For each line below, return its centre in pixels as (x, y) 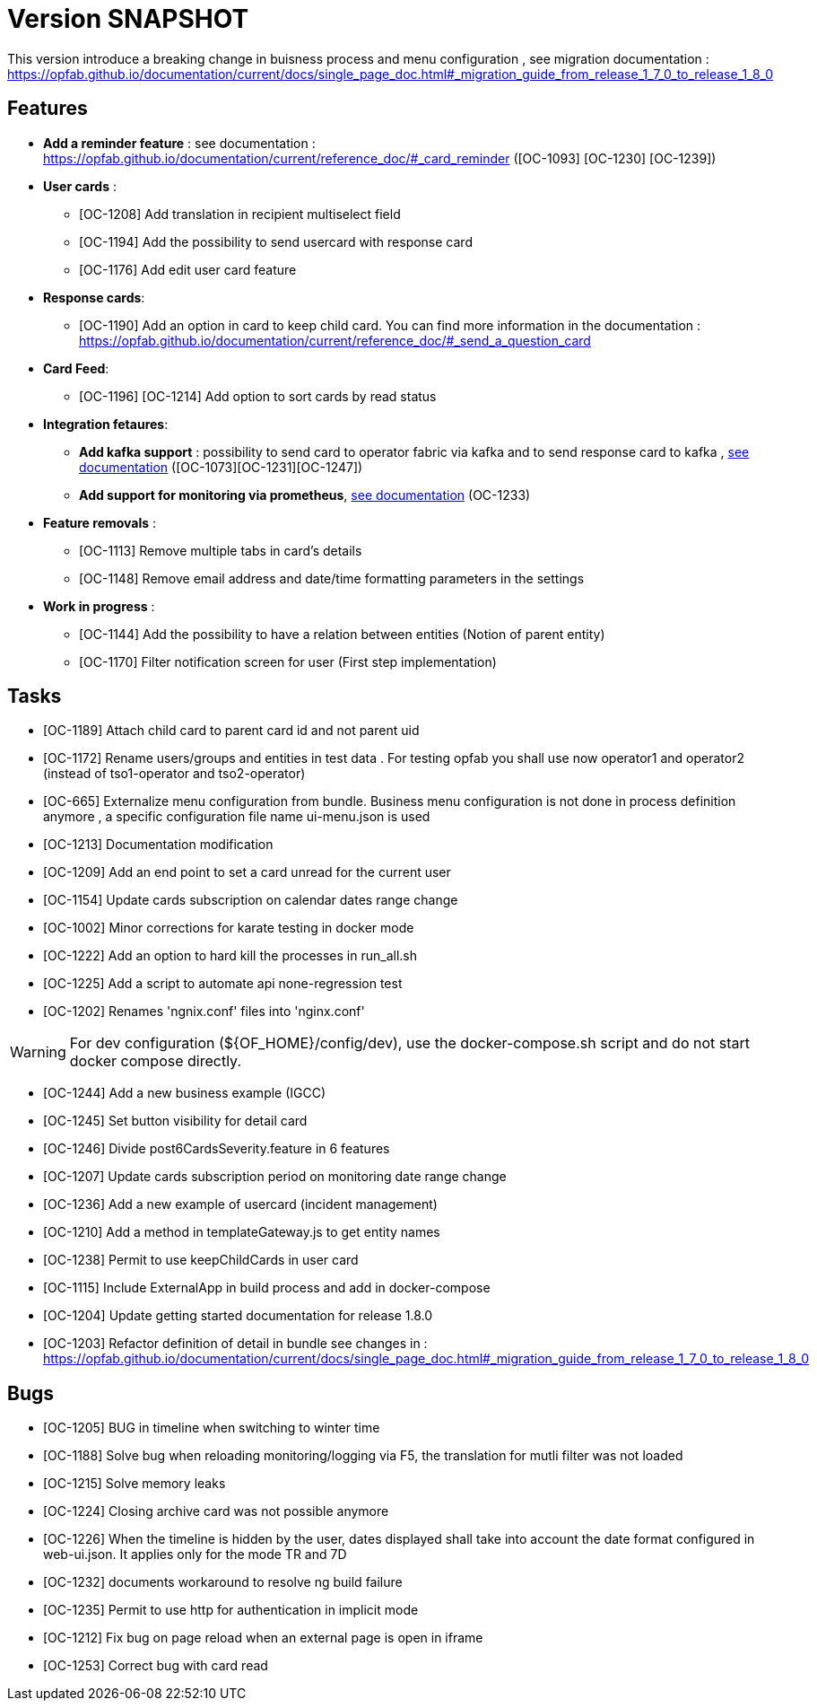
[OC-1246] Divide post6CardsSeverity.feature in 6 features (217, 1149)
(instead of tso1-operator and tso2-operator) (174, 774)
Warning (38, 1052)
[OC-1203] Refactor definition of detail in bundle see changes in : (235, 1344)
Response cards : (94, 297)
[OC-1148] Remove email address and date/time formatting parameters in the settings (332, 578)
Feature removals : (100, 522)
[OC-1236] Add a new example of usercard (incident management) (240, 1204)
